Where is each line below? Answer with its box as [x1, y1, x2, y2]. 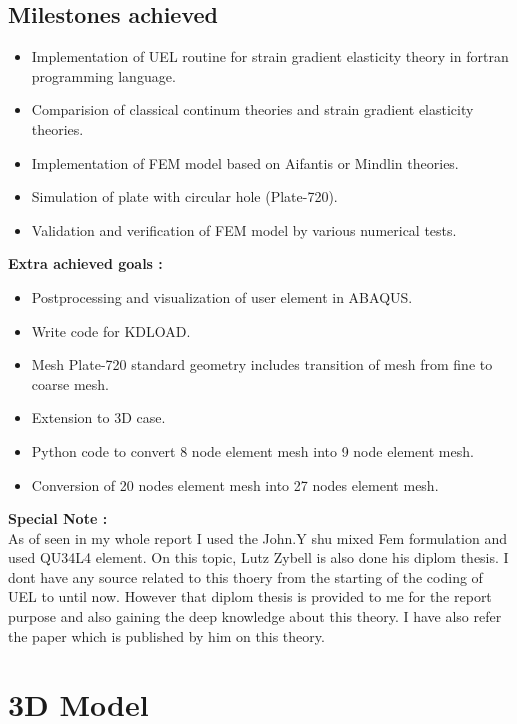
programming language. [31, 65, 176, 86]
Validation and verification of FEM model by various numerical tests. [31, 219, 457, 240]
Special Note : [8, 508, 108, 529]
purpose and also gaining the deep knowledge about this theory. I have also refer [8, 606, 502, 627]
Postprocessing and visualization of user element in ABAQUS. [31, 286, 413, 307]
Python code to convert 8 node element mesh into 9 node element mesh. [31, 440, 474, 461]
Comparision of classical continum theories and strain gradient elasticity [31, 99, 474, 120]
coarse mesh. [31, 373, 109, 394]
